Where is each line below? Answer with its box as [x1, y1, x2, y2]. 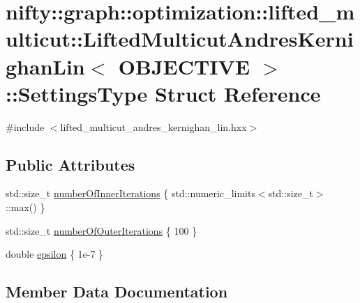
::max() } [6, 200, 45, 215]
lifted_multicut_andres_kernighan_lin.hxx [60, 119, 247, 134]
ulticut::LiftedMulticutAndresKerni [6, 24, 354, 53]
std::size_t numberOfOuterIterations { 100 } [6, 223, 197, 238]
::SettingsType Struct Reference [6, 79, 321, 107]
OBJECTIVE [118, 52, 250, 80]
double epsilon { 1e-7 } [6, 247, 104, 261]
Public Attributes [6, 153, 135, 175]
